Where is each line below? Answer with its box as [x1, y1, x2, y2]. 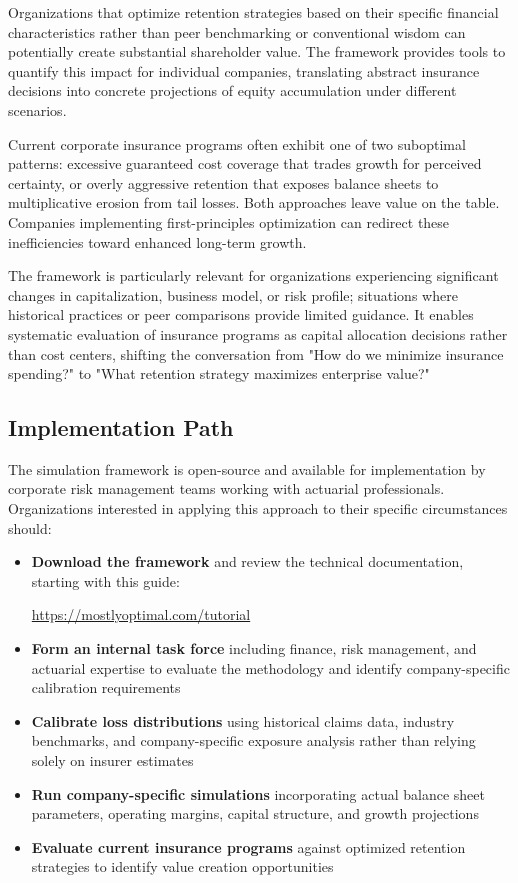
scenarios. [8, 99, 67, 120]
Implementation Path [8, 412, 234, 443]
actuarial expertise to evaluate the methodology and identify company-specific [31, 657, 510, 678]
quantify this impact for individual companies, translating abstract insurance [8, 60, 480, 81]
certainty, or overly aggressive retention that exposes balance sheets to [8, 172, 439, 193]
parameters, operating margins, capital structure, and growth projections [31, 803, 479, 824]
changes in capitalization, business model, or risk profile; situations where [8, 284, 458, 305]
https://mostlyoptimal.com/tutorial [31, 604, 251, 625]
